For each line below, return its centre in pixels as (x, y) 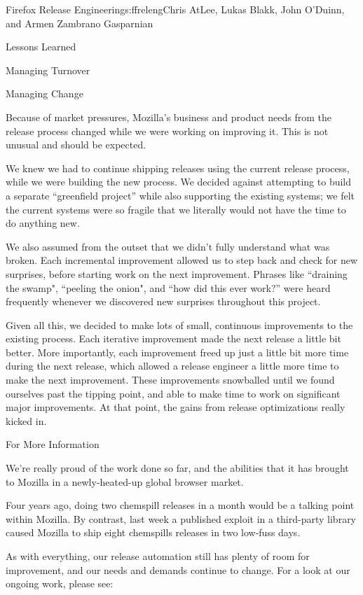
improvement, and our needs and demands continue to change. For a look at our (178, 569)
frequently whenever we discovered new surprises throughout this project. (163, 301)
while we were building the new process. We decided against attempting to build (179, 182)
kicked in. (26, 420)
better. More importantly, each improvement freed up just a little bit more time (177, 352)
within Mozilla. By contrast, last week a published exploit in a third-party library (181, 518)
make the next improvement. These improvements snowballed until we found (170, 380)
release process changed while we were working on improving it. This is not (167, 131)
